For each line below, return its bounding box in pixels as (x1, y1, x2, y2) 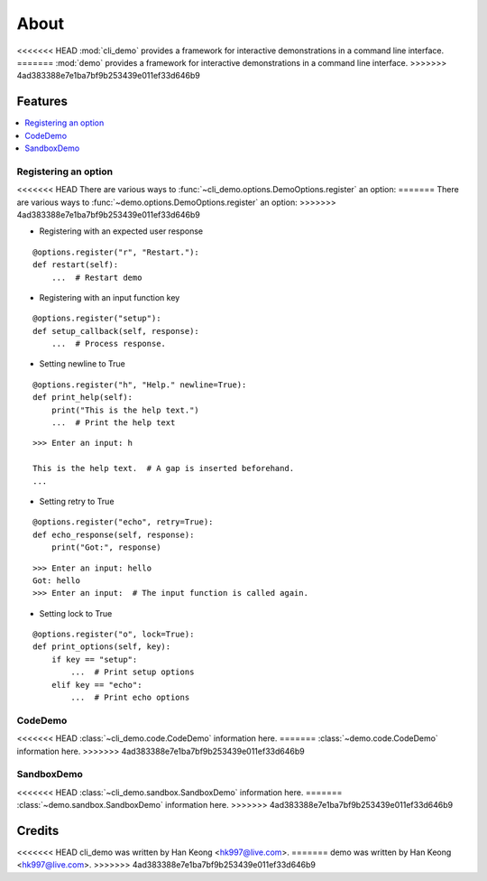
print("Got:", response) (51, 543, 161, 552)
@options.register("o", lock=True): (32, 629, 195, 640)
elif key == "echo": (51, 680, 142, 690)
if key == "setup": (51, 654, 138, 664)
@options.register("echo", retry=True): (32, 517, 214, 527)
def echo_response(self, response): (32, 529, 195, 540)
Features (16, 94, 68, 109)
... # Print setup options (70, 667, 195, 677)
